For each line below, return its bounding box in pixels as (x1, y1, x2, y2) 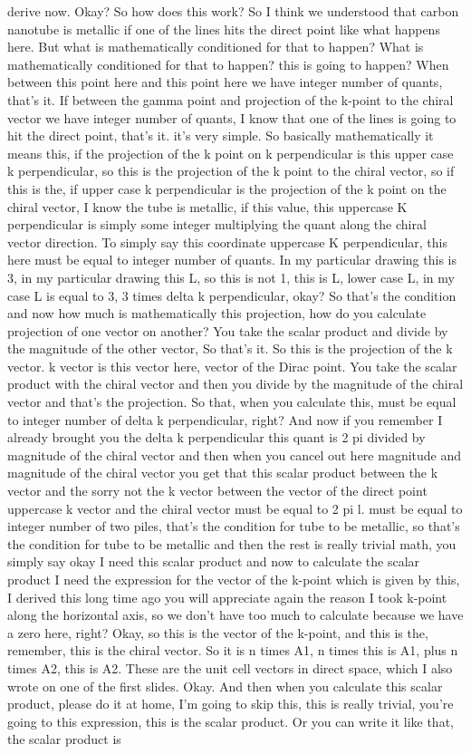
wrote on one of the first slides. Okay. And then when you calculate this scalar (7, 676, 443, 695)
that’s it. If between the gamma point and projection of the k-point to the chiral (7, 90, 454, 109)
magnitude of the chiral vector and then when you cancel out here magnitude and (7, 445, 462, 464)
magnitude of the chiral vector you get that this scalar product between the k (7, 463, 438, 482)
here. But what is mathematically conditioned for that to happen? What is (7, 37, 424, 56)
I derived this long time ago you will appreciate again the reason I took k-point (7, 587, 447, 606)
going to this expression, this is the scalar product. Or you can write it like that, (7, 711, 454, 730)
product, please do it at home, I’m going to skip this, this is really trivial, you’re (7, 694, 454, 713)
